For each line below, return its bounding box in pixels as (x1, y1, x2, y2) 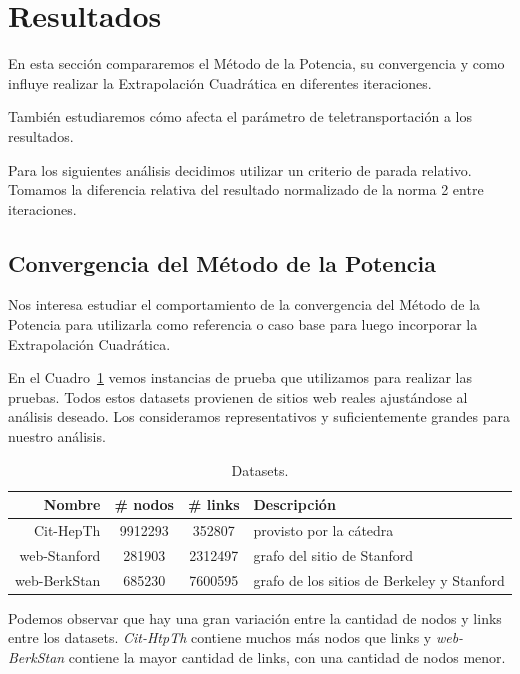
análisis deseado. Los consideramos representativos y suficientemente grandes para (8, 406, 510, 427)
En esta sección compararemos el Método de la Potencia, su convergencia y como (8, 53, 505, 74)
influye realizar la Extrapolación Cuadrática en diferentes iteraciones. (8, 72, 432, 93)
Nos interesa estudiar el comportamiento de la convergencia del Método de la (8, 294, 481, 315)
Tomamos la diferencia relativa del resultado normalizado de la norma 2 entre (8, 179, 484, 200)
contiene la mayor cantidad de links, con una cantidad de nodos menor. (68, 647, 506, 668)
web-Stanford (19, 544, 101, 565)
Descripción (253, 494, 336, 515)
